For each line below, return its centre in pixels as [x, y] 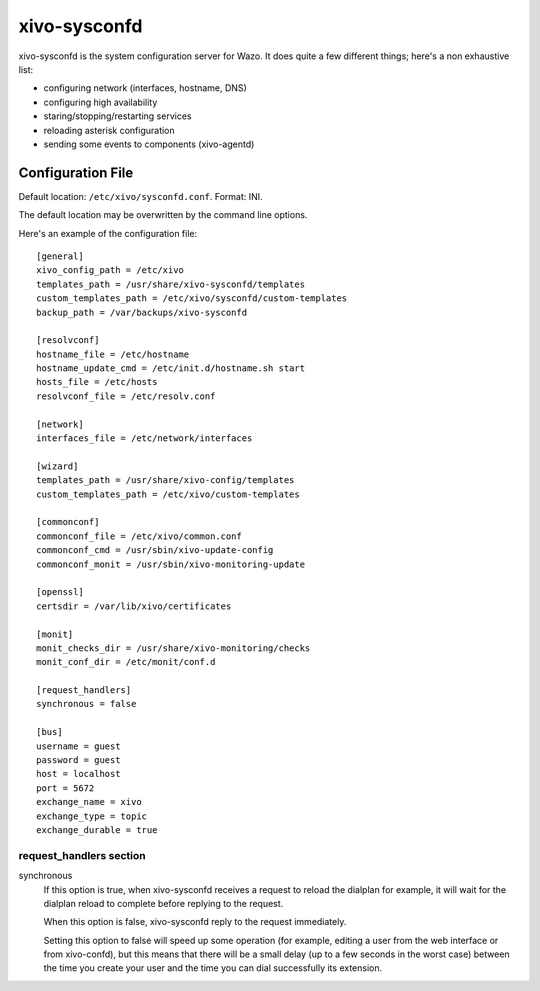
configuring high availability [100, 102]
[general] [60, 256]
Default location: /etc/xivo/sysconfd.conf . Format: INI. [141, 196]
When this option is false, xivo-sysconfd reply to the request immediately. [195, 922]
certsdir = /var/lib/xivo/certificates [134, 606]
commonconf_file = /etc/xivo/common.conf [139, 536]
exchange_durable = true [97, 829]
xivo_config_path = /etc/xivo [110, 270]
